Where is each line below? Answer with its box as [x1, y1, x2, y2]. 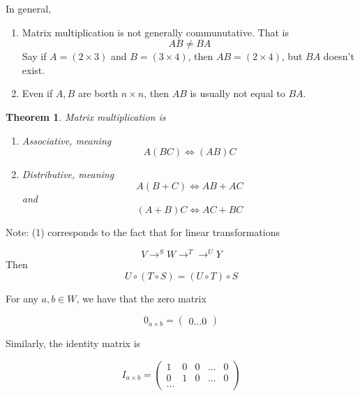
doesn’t [323, 49, 354, 64]
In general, [6, 1, 51, 15]
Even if [22, 86, 53, 101]
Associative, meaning [22, 133, 112, 147]
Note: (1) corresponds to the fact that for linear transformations [6, 225, 280, 240]
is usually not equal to [190, 86, 285, 101]
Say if [22, 49, 47, 64]
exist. [22, 62, 45, 77]
